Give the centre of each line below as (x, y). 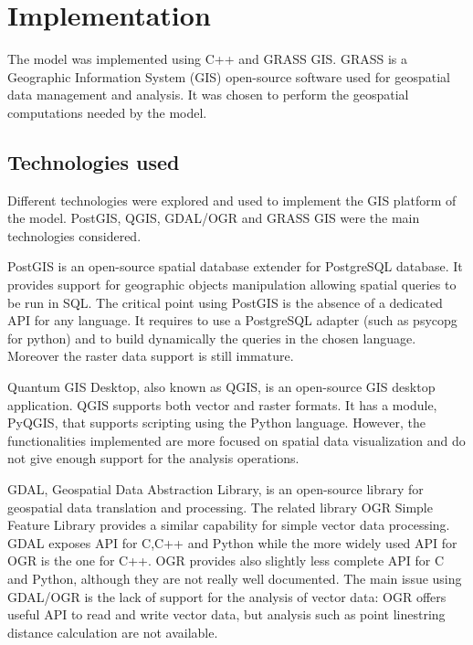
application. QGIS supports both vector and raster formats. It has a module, (222, 404)
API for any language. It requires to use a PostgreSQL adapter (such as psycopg (232, 320)
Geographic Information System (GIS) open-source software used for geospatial (229, 76)
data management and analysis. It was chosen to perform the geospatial (208, 95)
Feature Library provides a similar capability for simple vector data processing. (229, 525)
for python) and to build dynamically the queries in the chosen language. (212, 338)
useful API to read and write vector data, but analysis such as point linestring (226, 614)
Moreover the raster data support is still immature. (151, 356)
